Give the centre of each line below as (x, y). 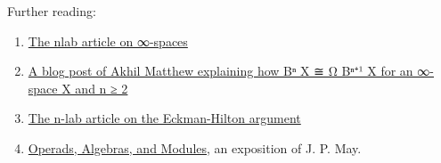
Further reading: (52, 11)
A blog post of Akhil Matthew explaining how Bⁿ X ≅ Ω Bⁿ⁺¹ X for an (220, 71)
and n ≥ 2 (102, 88)
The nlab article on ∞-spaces (108, 41)
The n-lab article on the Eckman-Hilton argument (164, 118)
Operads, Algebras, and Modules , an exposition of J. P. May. (195, 147)
